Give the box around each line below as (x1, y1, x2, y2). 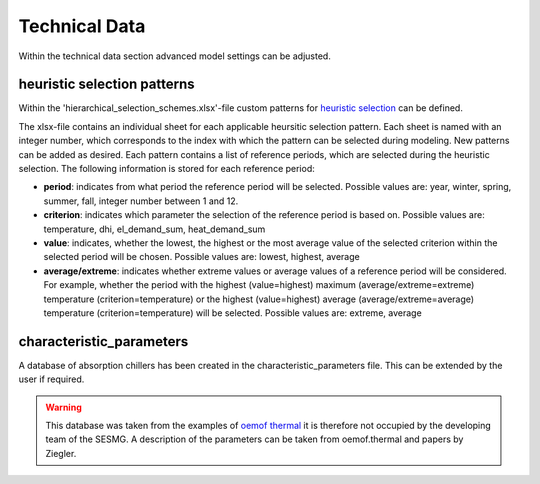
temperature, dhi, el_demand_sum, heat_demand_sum (43, 223, 266, 235)
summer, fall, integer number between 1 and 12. (43, 195, 239, 207)
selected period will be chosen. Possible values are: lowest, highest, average (43, 251, 360, 263)
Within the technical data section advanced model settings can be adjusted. (18, 50, 332, 62)
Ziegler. (45, 447, 77, 459)
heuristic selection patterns (18, 76, 195, 93)
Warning (45, 401, 82, 413)
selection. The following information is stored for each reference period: (18, 163, 315, 175)
